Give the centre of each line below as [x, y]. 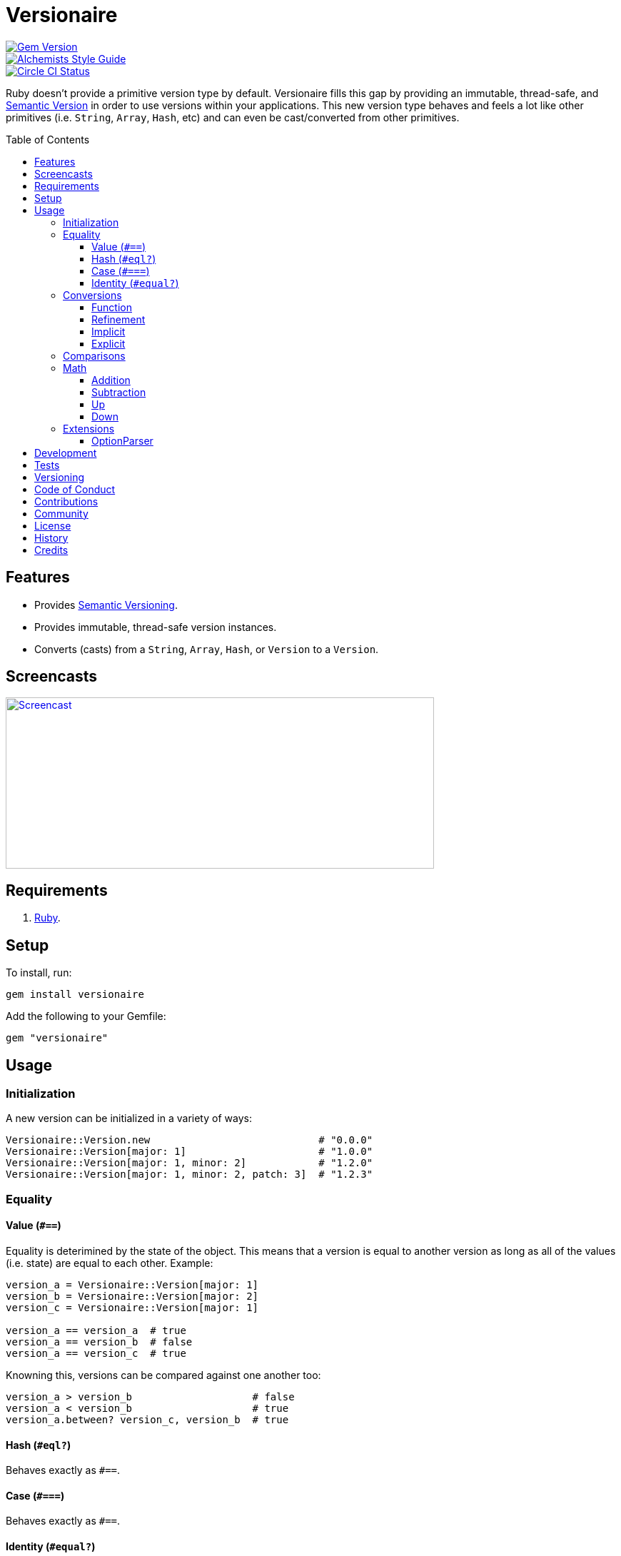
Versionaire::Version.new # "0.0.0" [190, 1140]
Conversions [92, 295]
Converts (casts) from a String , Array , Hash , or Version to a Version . [207, 649]
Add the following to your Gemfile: [86, 1016]
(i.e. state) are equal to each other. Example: [110, 1263]
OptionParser [122, 440]
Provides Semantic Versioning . [106, 605]
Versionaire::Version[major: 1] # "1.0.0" [190, 1152]
